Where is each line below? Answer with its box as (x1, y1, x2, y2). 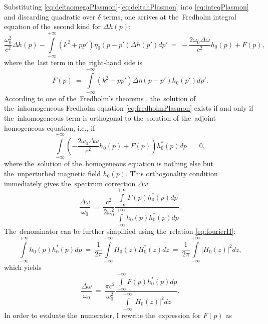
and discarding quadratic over (4, 11, 96, 22)
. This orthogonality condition (125, 168, 218, 178)
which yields (4, 262, 42, 272)
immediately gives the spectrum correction (4, 178, 136, 188)
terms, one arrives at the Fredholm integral (103, 11, 236, 22)
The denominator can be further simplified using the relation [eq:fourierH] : (4, 226, 236, 236)
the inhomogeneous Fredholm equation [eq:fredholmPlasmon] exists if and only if (4, 103, 253, 113)
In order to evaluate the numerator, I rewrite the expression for (4, 309, 201, 320)
